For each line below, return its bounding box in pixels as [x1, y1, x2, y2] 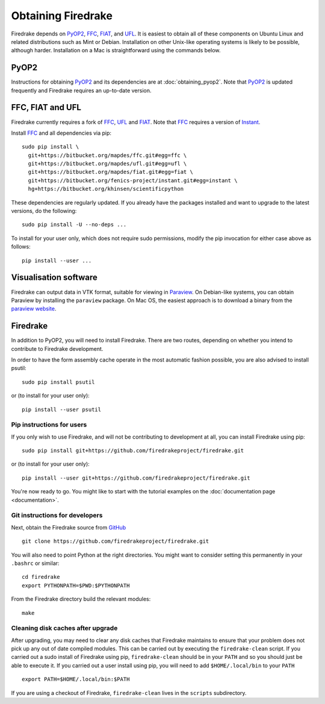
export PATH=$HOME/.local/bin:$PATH [22, 676, 130, 683]
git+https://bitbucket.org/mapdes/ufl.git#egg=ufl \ [28, 160, 187, 167]
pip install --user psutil [22, 406, 102, 413]
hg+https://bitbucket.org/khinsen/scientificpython [28, 185, 184, 193]
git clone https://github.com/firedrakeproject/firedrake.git [22, 538, 209, 545]
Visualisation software [11, 273, 97, 283]
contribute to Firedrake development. [11, 345, 104, 352]
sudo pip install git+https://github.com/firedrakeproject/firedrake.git [22, 447, 244, 454]
